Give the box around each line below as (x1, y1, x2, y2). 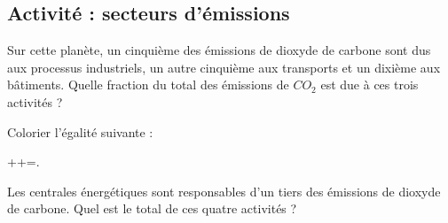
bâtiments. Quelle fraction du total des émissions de (7, 75, 289, 94)
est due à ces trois (320, 75, 419, 94)
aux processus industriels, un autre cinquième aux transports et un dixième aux (7, 58, 441, 76)
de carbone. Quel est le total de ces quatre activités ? (7, 199, 297, 218)
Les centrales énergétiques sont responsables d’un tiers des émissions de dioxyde (7, 181, 441, 200)
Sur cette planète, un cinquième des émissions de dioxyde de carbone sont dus (7, 41, 431, 59)
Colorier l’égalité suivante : (7, 122, 153, 141)
